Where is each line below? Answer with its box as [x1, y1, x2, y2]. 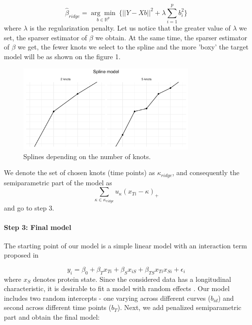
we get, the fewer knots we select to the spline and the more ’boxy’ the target [17, 42, 249, 52]
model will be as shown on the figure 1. [4, 51, 121, 61]
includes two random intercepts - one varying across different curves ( [4, 292, 211, 303]
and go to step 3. [4, 203, 54, 213]
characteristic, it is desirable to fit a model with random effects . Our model [4, 283, 230, 293]
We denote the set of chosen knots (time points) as [4, 167, 155, 178]
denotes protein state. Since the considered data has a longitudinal [33, 274, 231, 284]
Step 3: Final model [4, 222, 71, 232]
